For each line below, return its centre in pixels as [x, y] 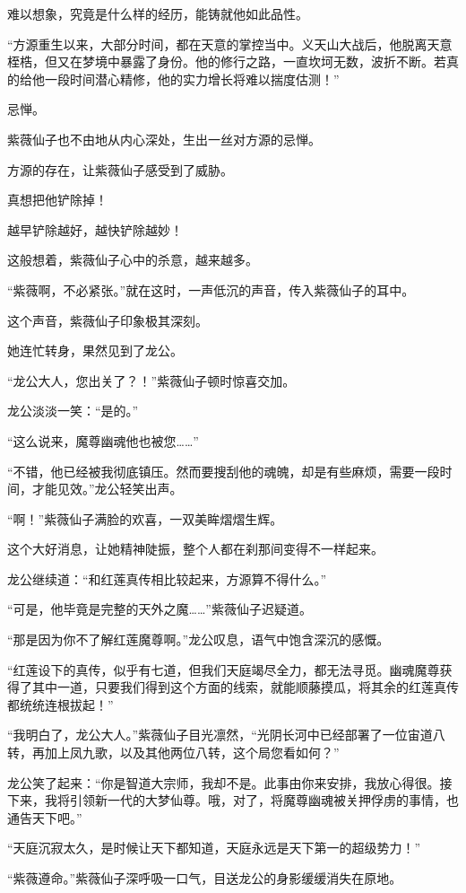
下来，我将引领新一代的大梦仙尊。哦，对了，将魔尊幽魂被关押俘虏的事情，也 [233, 800]
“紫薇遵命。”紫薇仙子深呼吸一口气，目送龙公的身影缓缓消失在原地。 [205, 878]
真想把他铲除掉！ [57, 200]
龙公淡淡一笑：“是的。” [73, 411]
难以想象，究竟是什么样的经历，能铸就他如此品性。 [158, 13]
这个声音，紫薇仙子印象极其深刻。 [108, 320]
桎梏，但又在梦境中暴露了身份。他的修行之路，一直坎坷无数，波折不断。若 [227, 61]
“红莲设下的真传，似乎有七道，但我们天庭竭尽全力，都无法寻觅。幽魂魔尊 [224, 669]
